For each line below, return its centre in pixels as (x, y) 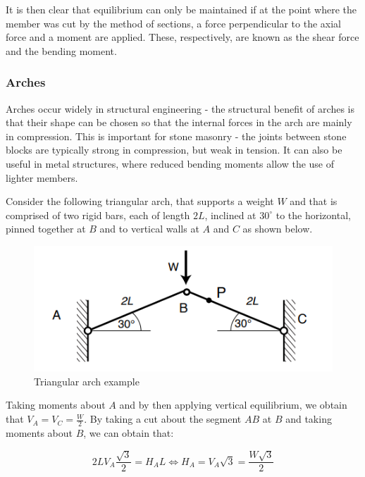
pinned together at (46, 229)
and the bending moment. (61, 50)
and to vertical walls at (149, 229)
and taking (309, 419)
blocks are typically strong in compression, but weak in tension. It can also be (174, 150)
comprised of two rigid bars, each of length (98, 215)
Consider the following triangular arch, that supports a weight (140, 201)
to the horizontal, (313, 215)
